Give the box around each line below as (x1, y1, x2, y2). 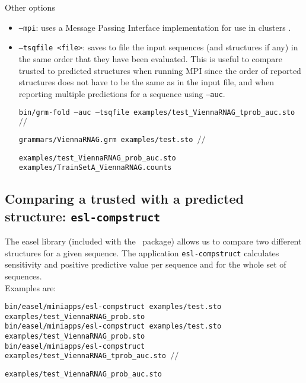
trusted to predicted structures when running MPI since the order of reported (18, 64, 301, 76)
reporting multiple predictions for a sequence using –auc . (18, 87, 225, 99)
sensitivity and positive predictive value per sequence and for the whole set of (5, 258, 286, 271)
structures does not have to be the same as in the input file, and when (18, 76, 274, 88)
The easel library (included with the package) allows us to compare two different (5, 235, 302, 247)
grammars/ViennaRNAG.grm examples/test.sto (18, 136, 193, 144)
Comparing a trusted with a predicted (5, 189, 244, 208)
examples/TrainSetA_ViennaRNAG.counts (18, 163, 172, 172)
